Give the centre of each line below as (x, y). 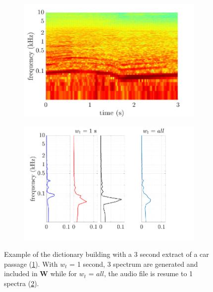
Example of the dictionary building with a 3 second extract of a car (106, 254)
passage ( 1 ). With (31, 264)
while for (64, 273)
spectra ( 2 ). (22, 283)
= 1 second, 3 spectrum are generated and (134, 264)
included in (21, 273)
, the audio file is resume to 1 (149, 273)
